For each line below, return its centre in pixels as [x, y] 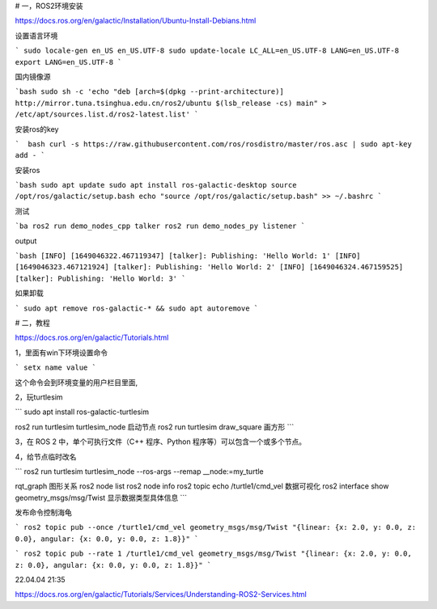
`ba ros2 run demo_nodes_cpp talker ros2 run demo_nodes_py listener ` [160, 226]
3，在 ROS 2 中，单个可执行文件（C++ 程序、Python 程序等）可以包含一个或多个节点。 [161, 442]
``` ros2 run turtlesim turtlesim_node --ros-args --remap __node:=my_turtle [140, 471]
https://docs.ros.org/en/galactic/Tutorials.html [92, 338]
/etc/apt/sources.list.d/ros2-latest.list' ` [107, 114]
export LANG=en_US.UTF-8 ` [68, 62]
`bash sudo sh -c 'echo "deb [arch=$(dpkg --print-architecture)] [150, 92]
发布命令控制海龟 [43, 513]
